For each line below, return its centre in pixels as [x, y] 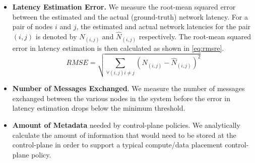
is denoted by [56, 36]
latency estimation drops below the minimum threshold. [99, 108]
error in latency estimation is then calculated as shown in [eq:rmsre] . [118, 48]
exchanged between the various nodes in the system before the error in [121, 98]
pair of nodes [33, 26]
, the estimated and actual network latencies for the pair [164, 26]
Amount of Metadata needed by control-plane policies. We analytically [126, 125]
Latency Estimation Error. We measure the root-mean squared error [124, 7]
